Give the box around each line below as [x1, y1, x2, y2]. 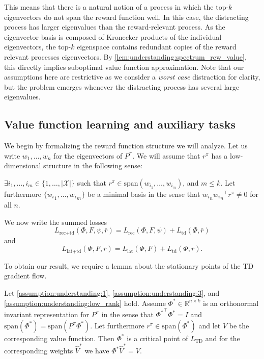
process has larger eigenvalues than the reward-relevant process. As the [4, 21, 225, 32]
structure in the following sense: [43, 160, 142, 171]
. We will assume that [132, 150, 200, 161]
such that [77, 177, 106, 188]
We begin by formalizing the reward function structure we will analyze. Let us [4, 140, 248, 151]
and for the [205, 332, 240, 343]
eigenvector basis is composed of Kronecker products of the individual [4, 31, 222, 42]
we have [84, 345, 109, 356]
